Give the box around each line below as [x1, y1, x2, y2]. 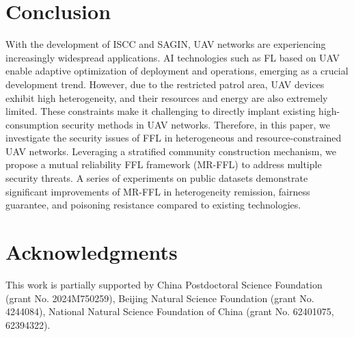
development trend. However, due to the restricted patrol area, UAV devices [5, 77, 325, 91]
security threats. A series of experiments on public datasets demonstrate [5, 171, 308, 185]
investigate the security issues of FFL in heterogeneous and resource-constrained [5, 131, 342, 145]
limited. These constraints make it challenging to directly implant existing [5, 104, 316, 118]
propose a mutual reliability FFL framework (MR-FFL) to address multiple [5, 157, 322, 172]
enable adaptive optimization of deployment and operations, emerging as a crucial [5, 64, 349, 78]
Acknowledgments [5, 238, 178, 266]
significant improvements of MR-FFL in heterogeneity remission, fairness [5, 184, 310, 198]
